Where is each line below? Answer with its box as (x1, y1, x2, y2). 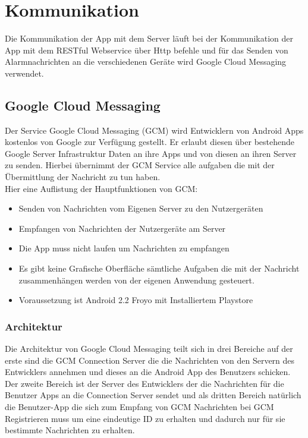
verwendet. (5, 67, 44, 79)
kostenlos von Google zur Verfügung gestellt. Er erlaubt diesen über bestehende (5, 136, 295, 148)
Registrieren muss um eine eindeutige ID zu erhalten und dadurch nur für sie (5, 412, 285, 424)
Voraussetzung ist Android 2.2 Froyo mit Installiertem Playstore (18, 294, 253, 306)
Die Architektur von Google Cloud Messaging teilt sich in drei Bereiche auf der (5, 342, 293, 355)
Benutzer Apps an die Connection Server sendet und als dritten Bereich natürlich (5, 389, 301, 401)
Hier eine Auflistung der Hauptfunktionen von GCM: (5, 182, 198, 194)
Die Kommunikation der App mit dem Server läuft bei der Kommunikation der (5, 32, 293, 45)
